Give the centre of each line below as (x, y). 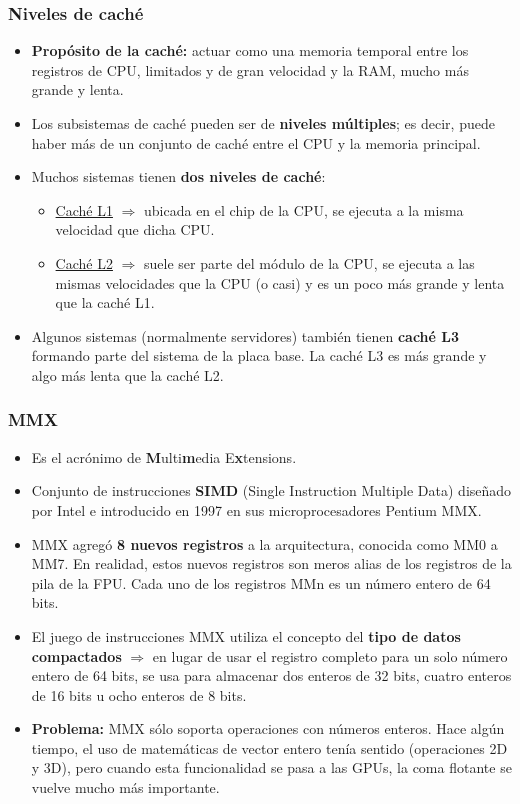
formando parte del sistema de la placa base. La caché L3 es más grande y (259, 355)
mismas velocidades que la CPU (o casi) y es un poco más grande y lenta (280, 282)
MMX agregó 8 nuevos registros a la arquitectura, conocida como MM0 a (264, 543)
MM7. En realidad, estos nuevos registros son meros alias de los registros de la (271, 563)
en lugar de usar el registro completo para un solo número (330, 655)
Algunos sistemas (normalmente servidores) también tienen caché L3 (245, 335)
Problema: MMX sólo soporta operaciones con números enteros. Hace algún (268, 728)
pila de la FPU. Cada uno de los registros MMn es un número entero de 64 (261, 582)
